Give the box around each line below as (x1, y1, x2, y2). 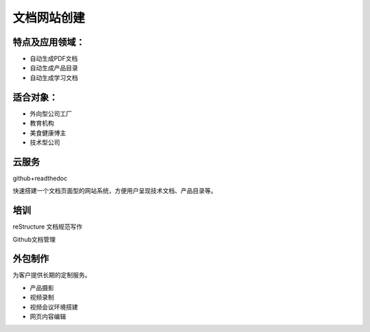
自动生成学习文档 (29, 73, 78, 81)
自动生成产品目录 (29, 64, 78, 72)
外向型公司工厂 (29, 110, 72, 118)
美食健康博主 (29, 129, 66, 137)
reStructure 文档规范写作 (12, 222, 83, 231)
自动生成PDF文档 (29, 55, 78, 63)
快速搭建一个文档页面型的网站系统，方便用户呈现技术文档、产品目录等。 (12, 187, 217, 195)
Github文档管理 (12, 235, 56, 243)
